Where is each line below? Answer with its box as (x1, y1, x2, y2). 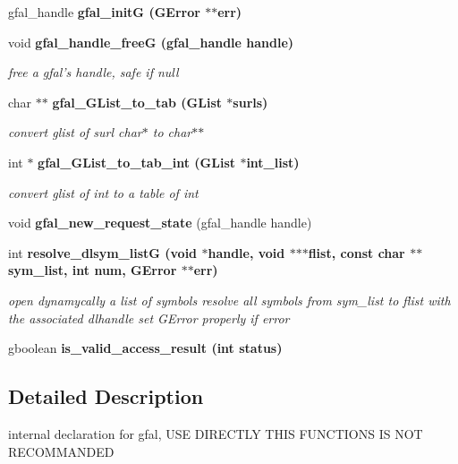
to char (152, 123, 192, 142)
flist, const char (308, 243, 405, 262)
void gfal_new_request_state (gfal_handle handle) (8, 213, 312, 232)
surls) (233, 92, 268, 111)
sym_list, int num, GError (8, 261, 177, 279)
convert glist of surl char (8, 123, 142, 142)
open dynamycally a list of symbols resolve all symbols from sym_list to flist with (8, 290, 451, 309)
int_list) (246, 152, 300, 171)
